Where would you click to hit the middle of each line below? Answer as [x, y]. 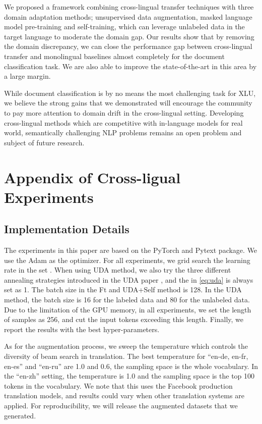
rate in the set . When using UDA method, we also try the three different [118, 270]
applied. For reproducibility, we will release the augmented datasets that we [121, 405]
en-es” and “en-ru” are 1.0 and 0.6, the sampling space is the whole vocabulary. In [131, 366]
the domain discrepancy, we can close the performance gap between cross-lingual [128, 46]
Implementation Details [67, 229]
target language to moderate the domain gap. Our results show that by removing [129, 36]
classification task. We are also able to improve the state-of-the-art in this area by [130, 66]
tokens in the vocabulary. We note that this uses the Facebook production [118, 385]
